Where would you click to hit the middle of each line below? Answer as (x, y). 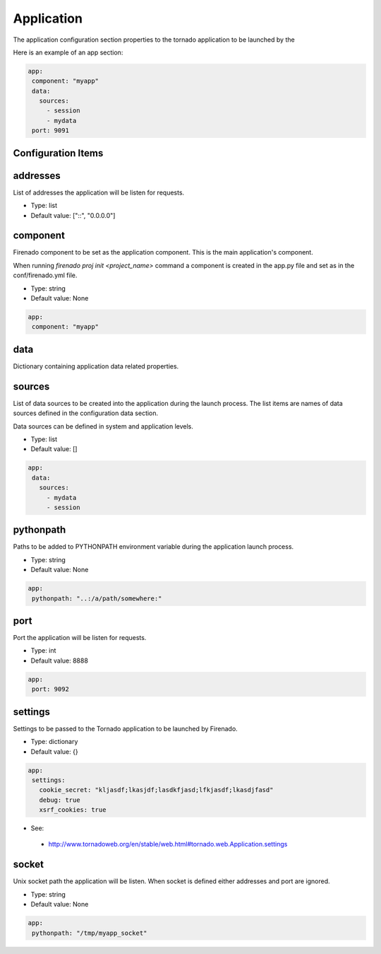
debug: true (60, 800)
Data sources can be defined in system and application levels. (103, 426)
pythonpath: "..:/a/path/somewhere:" (97, 598)
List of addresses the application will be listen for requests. (99, 192)
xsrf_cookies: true (73, 810)
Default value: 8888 (59, 661)
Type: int (43, 651)
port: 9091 (51, 130)
